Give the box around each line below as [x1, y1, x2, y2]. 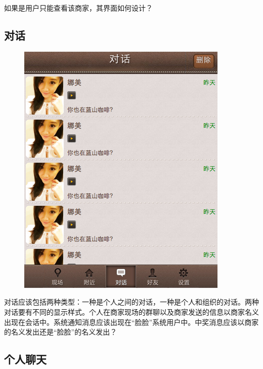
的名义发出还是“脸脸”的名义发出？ [4, 326, 117, 337]
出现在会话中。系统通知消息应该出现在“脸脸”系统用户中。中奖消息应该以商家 [4, 316, 259, 327]
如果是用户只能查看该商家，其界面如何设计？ [4, 3, 153, 13]
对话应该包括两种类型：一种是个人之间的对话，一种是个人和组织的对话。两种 [4, 297, 259, 307]
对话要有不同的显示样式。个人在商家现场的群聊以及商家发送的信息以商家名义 [4, 306, 259, 317]
